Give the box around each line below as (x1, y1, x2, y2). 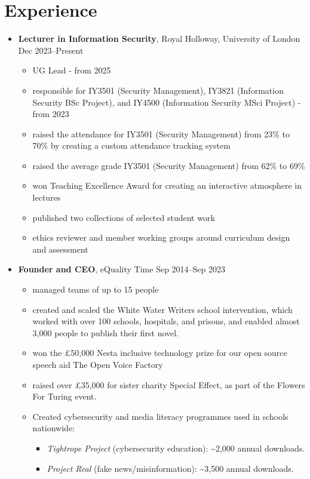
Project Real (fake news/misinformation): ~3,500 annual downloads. (47, 462, 294, 474)
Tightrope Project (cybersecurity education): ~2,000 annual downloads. (47, 441, 305, 454)
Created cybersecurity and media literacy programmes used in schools (32, 410, 288, 422)
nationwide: (32, 422, 75, 434)
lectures (32, 191, 61, 204)
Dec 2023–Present (18, 44, 84, 56)
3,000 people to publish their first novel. (32, 326, 179, 339)
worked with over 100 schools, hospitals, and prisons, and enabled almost (32, 315, 300, 327)
